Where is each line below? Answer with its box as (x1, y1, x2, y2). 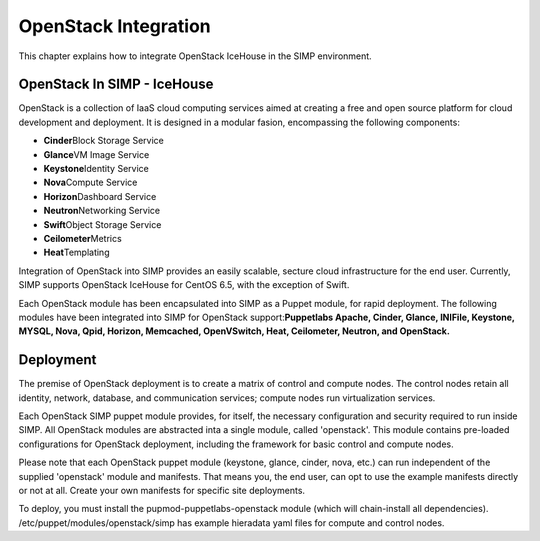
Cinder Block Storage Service (43, 135, 164, 147)
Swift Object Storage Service (43, 218, 162, 230)
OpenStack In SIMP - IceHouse (18, 76, 214, 93)
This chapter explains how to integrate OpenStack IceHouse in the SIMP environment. (18, 50, 372, 62)
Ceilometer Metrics (43, 232, 122, 244)
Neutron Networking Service (43, 205, 161, 217)
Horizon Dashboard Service (43, 190, 157, 202)
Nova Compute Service (43, 176, 138, 189)
